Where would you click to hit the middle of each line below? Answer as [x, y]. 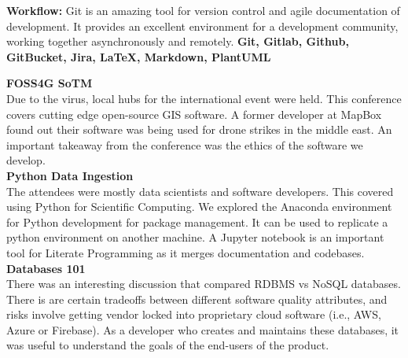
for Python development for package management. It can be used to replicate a [197, 221]
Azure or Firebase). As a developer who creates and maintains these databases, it [203, 329]
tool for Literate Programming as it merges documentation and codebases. [186, 252]
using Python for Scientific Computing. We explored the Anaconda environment [199, 207]
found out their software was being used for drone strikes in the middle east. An [199, 129]
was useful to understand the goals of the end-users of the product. [168, 345]
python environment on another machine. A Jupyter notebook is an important [195, 237]
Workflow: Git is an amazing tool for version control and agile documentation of [203, 10]
